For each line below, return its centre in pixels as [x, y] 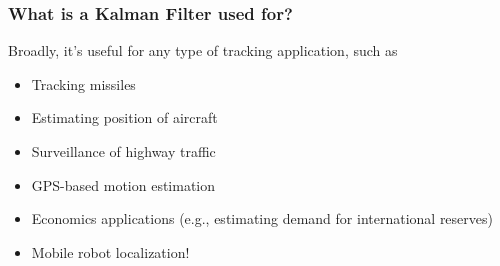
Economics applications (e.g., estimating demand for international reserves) [262, 218]
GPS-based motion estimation [123, 184]
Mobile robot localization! [110, 251]
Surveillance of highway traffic [123, 151]
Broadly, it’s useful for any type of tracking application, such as [203, 50]
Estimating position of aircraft [124, 117]
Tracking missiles [83, 83]
